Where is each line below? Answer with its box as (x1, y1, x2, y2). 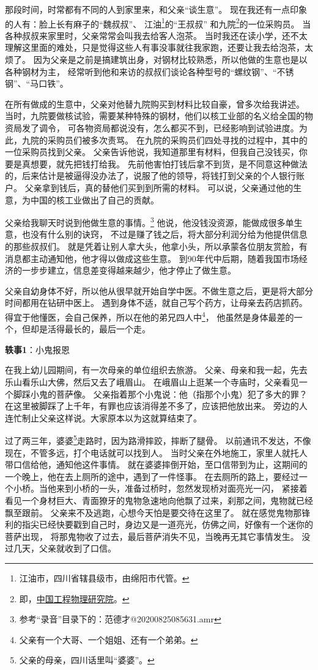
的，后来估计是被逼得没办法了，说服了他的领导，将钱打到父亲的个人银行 (5, 169, 296, 182)
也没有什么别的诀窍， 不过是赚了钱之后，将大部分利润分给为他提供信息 (21, 228, 308, 241)
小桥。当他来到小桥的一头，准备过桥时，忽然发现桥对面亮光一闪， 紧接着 (13, 482, 308, 495)
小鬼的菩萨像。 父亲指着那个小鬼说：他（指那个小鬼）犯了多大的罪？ (30, 387, 308, 400)
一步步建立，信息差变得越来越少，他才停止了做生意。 (21, 264, 236, 277)
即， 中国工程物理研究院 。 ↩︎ (19, 592, 130, 605)
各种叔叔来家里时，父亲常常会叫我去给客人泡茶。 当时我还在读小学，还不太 (5, 29, 308, 42)
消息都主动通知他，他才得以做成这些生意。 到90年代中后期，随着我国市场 (5, 252, 299, 264)
